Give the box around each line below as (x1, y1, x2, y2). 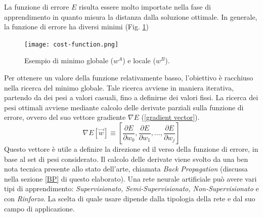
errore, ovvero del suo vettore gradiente (4, 112, 126, 122)
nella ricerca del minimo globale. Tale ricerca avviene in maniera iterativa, (4, 82, 234, 93)
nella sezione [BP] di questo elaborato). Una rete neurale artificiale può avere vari (4, 173, 257, 184)
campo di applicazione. (4, 203, 75, 213)
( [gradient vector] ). (141, 112, 200, 122)
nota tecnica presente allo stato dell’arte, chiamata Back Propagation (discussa (4, 163, 248, 174)
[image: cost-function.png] (24, 40, 119, 48)
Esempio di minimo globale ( (24, 55, 114, 66)
